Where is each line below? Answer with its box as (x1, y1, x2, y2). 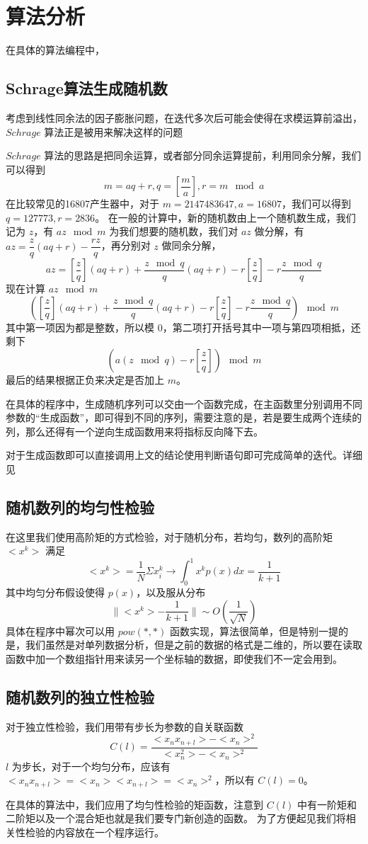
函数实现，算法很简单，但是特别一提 (169, 623, 338, 638)
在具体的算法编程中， (6, 42, 105, 57)
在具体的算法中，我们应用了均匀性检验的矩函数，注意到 (6, 797, 263, 811)
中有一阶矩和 (297, 797, 357, 811)
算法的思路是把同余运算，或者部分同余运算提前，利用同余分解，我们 (44, 148, 362, 163)
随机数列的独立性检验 (6, 685, 154, 707)
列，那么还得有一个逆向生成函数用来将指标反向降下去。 (6, 423, 263, 438)
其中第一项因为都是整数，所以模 (6, 319, 154, 334)
